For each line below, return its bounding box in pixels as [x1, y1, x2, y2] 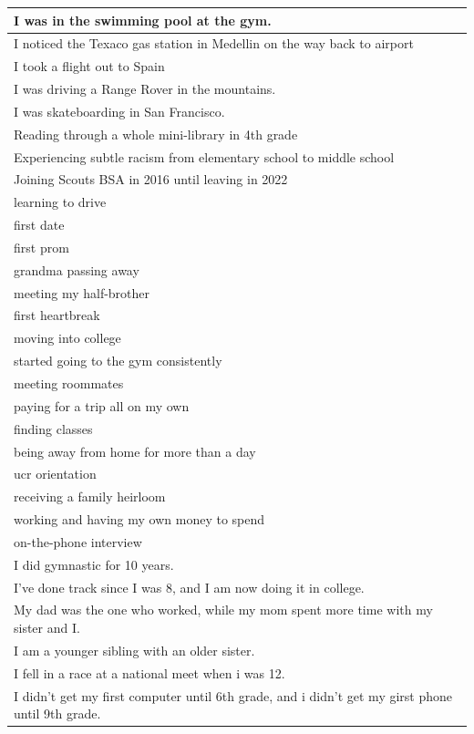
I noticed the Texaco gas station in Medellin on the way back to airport [14, 34, 414, 53]
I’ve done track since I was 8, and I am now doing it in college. [14, 577, 365, 596]
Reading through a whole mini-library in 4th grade [14, 124, 298, 143]
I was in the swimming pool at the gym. [14, 10, 272, 29]
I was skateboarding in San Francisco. [14, 101, 225, 120]
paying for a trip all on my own [14, 396, 190, 415]
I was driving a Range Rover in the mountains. [14, 79, 276, 98]
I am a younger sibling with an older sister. [14, 640, 255, 659]
